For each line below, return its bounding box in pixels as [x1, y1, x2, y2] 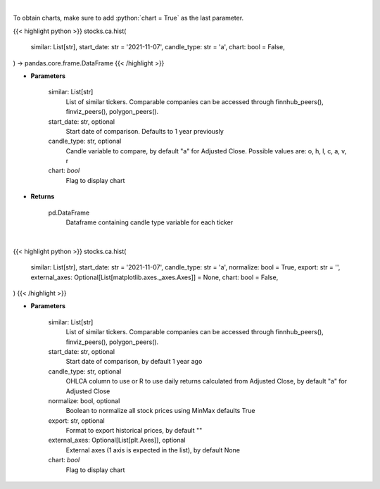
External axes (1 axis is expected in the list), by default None [65, 445, 241, 454]
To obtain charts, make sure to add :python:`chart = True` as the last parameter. [13, 14, 244, 23]
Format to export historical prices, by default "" [65, 426, 203, 435]
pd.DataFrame [48, 208, 90, 217]
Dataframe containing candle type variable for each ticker [65, 218, 234, 227]
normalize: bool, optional [48, 396, 120, 405]
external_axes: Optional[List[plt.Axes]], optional [48, 436, 186, 445]
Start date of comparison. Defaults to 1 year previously [65, 127, 224, 135]
